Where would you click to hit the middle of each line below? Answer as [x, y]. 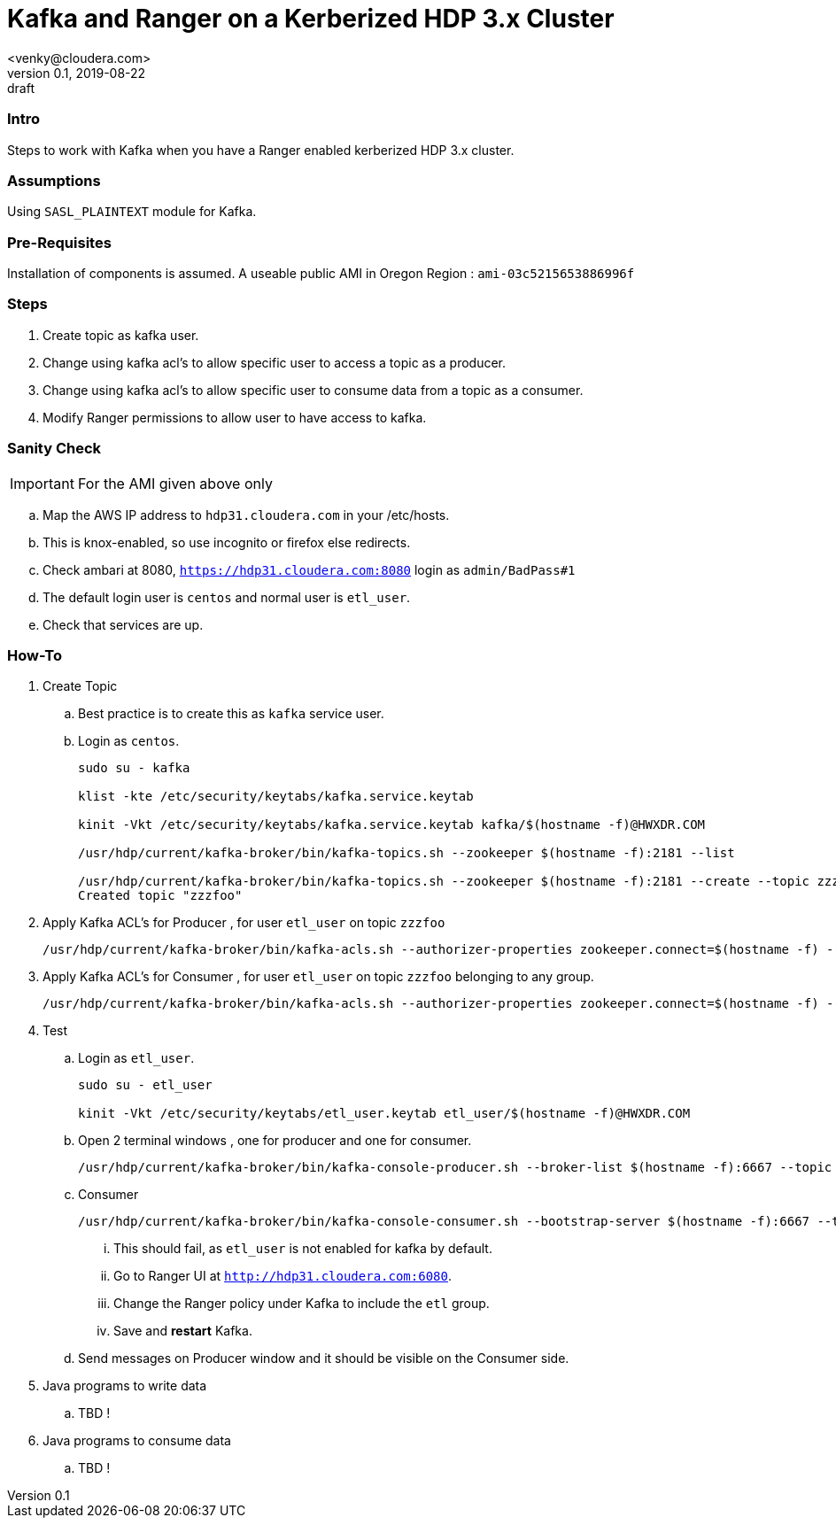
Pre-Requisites [59, 242]
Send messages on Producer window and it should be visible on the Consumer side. [324, 1359]
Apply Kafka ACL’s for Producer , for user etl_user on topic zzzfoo [244, 923]
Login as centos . [129, 741]
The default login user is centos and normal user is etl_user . [227, 597]
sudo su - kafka [134, 768]
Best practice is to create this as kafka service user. [231, 714]
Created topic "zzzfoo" [160, 896]
